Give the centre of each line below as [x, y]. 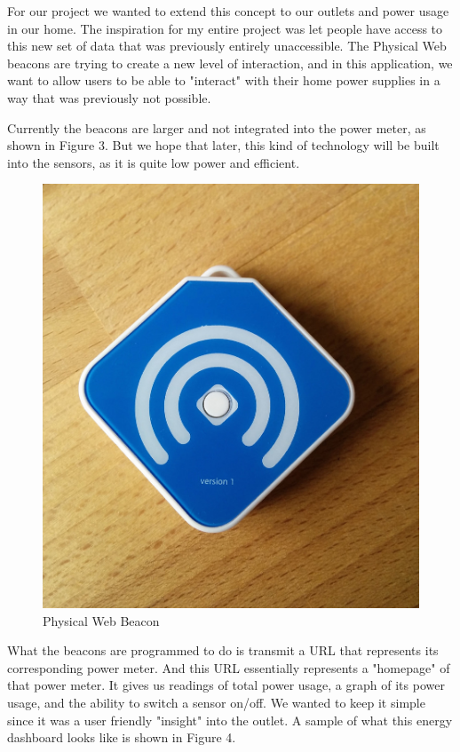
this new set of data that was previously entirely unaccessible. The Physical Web [227, 46]
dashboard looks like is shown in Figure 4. [122, 737]
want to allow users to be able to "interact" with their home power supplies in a [224, 80]
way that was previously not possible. [109, 97]
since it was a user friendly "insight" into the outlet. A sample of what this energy [230, 720]
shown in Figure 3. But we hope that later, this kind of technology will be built [223, 145]
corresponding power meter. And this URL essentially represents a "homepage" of [229, 667]
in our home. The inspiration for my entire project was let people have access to [225, 28]
